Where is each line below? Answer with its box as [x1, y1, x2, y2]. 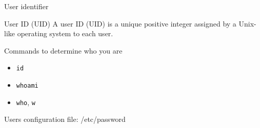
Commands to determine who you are [4, 45, 123, 56]
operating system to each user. [17, 28, 113, 39]
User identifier [4, 1, 49, 11]
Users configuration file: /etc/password [4, 114, 126, 124]
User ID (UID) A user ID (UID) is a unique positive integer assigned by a [4, 18, 236, 29]
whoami [16, 82, 38, 90]
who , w [16, 96, 36, 107]
